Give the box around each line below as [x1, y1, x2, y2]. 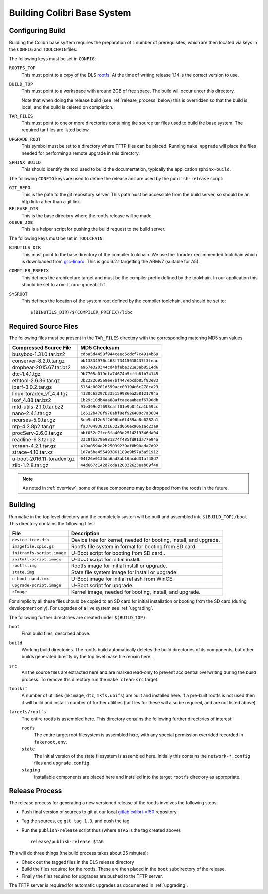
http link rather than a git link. [21, 198, 81, 204]
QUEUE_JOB [9, 220, 33, 225]
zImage [12, 589, 27, 595]
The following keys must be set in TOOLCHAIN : [9, 235, 104, 241]
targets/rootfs [9, 709, 47, 715]
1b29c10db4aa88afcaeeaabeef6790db [80, 397, 159, 403]
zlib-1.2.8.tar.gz [12, 462, 49, 469]
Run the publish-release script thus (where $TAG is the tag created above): [21, 827, 182, 833]
